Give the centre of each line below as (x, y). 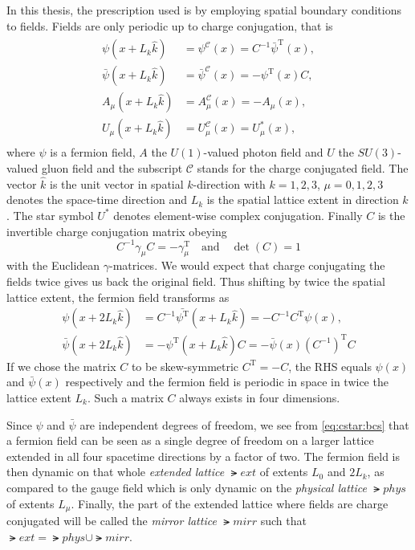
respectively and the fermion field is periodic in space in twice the (227, 382)
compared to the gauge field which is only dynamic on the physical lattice (187, 487)
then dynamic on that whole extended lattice (116, 472)
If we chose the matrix (61, 366)
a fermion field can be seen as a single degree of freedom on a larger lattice (190, 440)
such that (283, 520)
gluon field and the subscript (112, 167)
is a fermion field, (93, 152)
